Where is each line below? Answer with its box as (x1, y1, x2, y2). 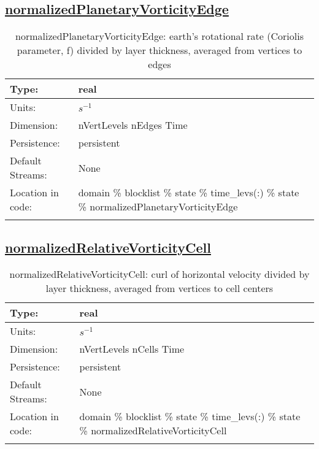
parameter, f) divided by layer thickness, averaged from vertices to (17, 43, 302, 58)
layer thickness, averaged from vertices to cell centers (45, 281, 274, 296)
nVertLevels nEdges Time (78, 118, 188, 132)
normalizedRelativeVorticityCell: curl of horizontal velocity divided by (9, 267, 310, 282)
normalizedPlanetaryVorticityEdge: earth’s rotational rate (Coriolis (15, 29, 304, 44)
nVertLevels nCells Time (79, 342, 185, 356)
